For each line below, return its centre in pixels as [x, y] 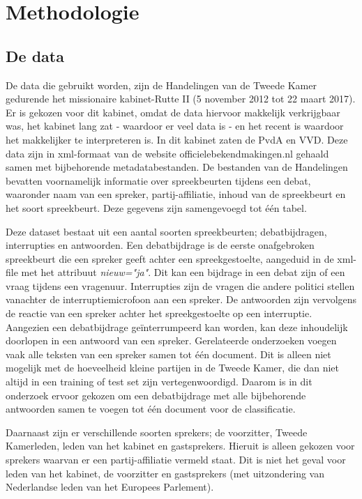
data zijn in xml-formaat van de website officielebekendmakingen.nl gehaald [167, 153]
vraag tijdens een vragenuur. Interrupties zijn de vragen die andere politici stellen [180, 285]
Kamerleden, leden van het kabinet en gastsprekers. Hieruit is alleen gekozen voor [180, 446]
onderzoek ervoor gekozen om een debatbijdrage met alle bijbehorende [156, 395]
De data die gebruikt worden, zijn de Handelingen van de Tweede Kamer [161, 85]
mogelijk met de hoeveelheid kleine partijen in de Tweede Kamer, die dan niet [173, 368]
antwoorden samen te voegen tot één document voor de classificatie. [151, 409]
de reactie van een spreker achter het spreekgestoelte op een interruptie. [159, 313]
